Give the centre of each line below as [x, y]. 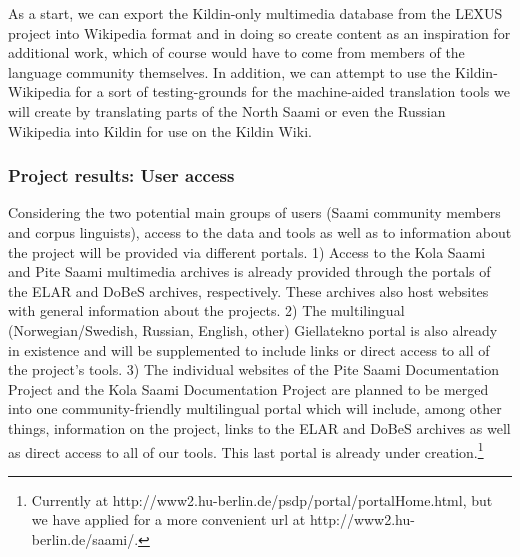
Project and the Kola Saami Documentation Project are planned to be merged [248, 388]
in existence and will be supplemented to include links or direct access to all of [249, 349]
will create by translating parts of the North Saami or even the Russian [227, 110]
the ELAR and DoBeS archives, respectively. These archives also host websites [248, 290]
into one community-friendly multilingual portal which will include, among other [255, 408]
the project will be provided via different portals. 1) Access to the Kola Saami [247, 251]
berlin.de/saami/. [85, 538]
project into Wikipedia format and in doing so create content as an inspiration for [259, 32]
